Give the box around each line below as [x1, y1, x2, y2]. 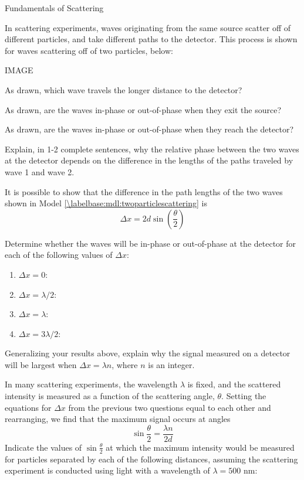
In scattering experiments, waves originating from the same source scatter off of [5, 21, 291, 33]
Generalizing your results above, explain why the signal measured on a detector [5, 347, 291, 359]
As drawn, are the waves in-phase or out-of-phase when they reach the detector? [5, 123, 293, 135]
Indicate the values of [5, 441, 82, 453]
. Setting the [221, 390, 266, 402]
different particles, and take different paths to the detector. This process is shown [5, 33, 298, 45]
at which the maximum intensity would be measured [106, 441, 295, 453]
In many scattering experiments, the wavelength [5, 378, 178, 390]
